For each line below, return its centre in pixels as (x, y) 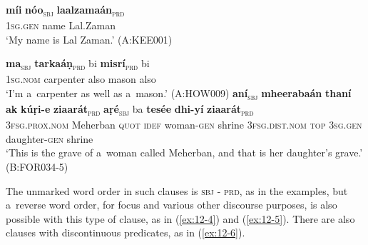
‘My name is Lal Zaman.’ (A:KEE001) (89, 39)
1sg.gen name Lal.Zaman (61, 25)
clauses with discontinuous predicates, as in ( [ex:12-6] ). (126, 232)
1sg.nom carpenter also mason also (81, 79)
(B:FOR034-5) (37, 167)
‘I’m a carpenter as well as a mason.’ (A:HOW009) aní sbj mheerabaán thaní (179, 94)
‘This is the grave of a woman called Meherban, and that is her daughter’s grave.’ (184, 152)
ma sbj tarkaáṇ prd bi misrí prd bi (78, 64)
